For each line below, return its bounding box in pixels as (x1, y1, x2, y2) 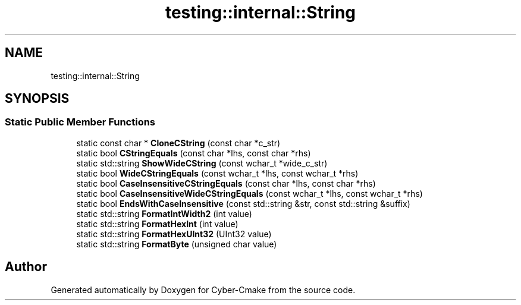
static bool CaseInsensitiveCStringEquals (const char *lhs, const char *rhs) (76, 178, 376, 188)
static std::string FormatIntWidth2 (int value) (76, 208, 252, 219)
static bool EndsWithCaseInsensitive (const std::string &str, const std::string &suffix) (76, 198, 410, 209)
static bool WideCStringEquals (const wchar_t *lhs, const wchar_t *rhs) (76, 168, 359, 178)
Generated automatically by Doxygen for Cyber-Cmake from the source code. (51, 284, 356, 295)
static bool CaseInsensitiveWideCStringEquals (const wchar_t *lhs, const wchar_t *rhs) (76, 188, 423, 199)
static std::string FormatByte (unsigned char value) (76, 238, 277, 249)
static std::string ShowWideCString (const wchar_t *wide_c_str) (76, 158, 328, 168)
